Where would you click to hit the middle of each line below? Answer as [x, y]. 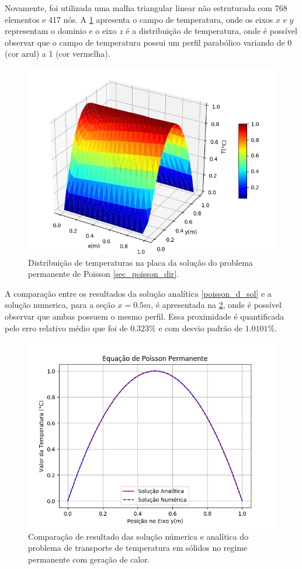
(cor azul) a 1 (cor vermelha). [58, 54]
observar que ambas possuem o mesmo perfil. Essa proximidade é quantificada [145, 316]
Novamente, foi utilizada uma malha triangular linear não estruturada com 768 [146, 8]
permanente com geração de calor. [89, 559]
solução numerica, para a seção [60, 305]
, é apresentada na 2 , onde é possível [216, 305]
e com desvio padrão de [201, 328]
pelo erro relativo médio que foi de [66, 328]
